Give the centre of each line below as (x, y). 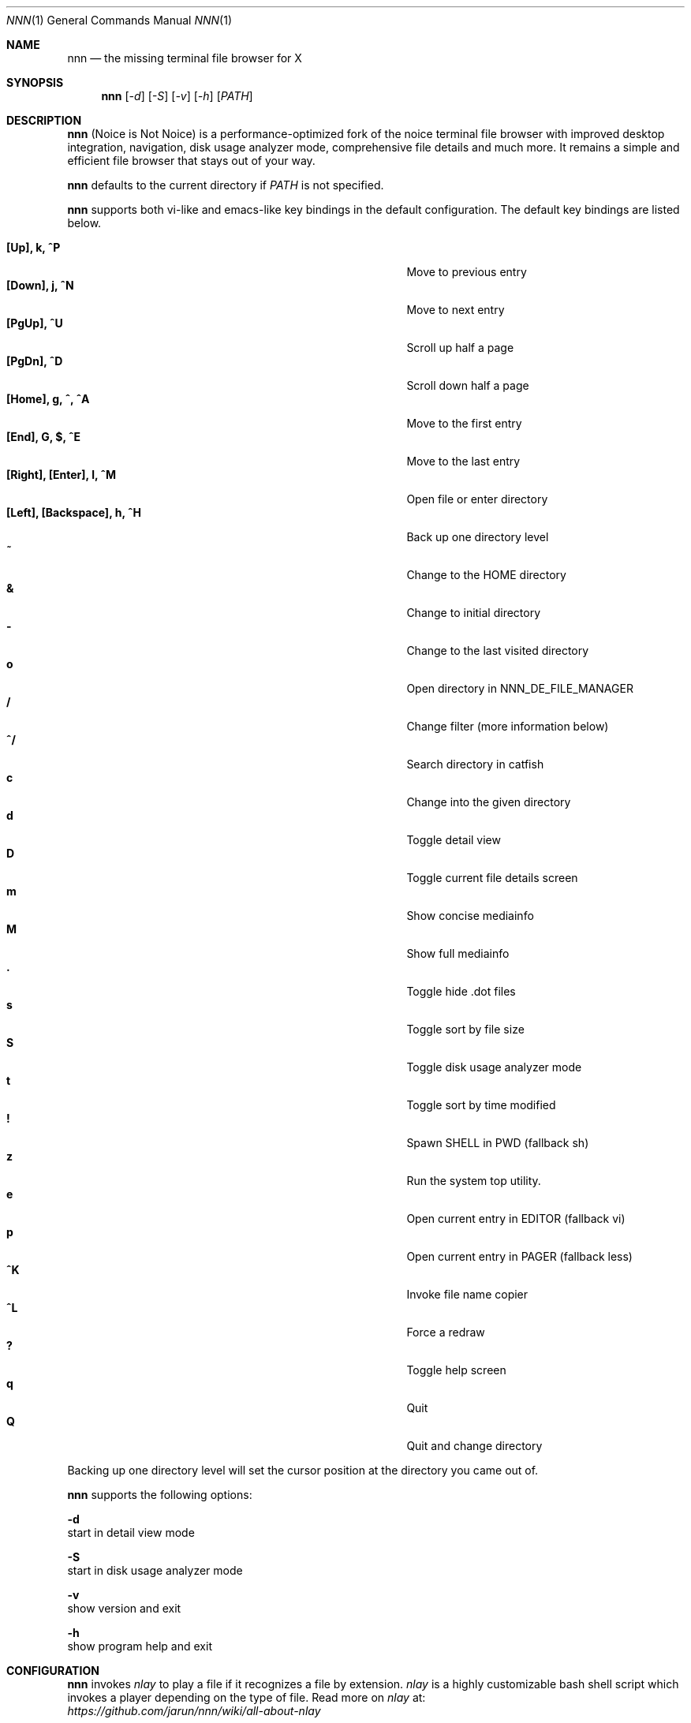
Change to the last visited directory (498, 650)
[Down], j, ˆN (40, 285)
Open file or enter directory (477, 499)
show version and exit (124, 1608)
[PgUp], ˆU (35, 323)
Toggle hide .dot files (461, 991)
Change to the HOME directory (486, 575)
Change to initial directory (474, 613)
